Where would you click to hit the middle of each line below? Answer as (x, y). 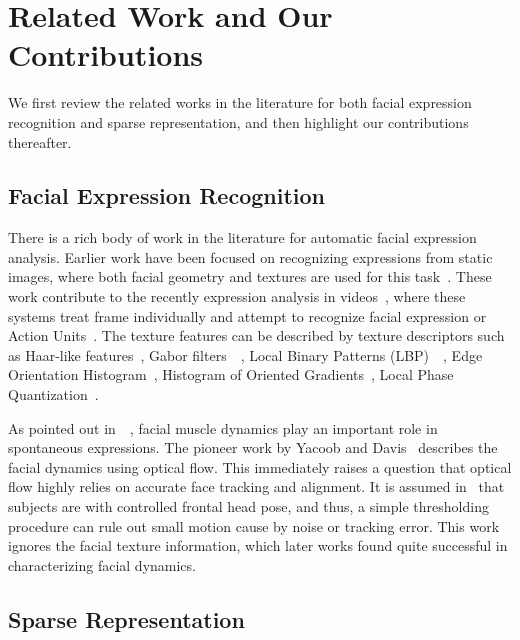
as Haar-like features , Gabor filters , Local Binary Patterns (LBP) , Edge (245, 354)
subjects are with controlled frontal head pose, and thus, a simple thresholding (248, 506)
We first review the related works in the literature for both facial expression (240, 102)
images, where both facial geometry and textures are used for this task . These (250, 276)
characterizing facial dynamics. (102, 564)
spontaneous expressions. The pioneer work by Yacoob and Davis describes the (253, 447)
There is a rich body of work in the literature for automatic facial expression (242, 237)
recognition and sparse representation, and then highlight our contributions (238, 121)
